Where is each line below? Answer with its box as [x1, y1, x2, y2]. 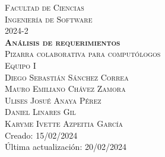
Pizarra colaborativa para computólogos [5, 47, 161, 60]
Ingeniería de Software [5, 12, 93, 25]
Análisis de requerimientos [5, 36, 120, 48]
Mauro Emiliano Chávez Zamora [5, 82, 126, 95]
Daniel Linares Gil [5, 105, 76, 118]
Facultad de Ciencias [5, 1, 84, 13]
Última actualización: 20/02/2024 [5, 140, 126, 153]
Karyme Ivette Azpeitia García [5, 117, 123, 129]
